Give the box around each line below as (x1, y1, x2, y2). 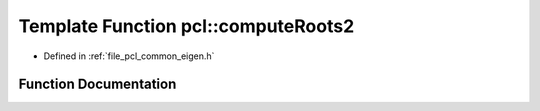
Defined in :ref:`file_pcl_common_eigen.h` (43, 50, 215, 62)
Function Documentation (18, 76, 177, 93)
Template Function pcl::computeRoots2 (18, 15, 355, 37)
